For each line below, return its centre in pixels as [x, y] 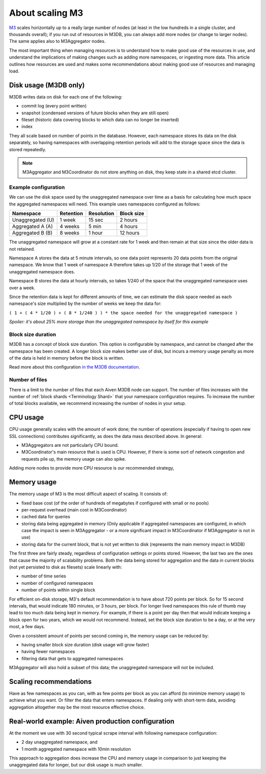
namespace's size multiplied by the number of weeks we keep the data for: [85, 303]
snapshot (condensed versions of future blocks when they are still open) [95, 113]
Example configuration [37, 187]
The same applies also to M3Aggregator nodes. [57, 41]
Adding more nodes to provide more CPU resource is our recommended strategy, [92, 468]
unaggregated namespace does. [42, 271]
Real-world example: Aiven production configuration [92, 721]
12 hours [130, 233]
